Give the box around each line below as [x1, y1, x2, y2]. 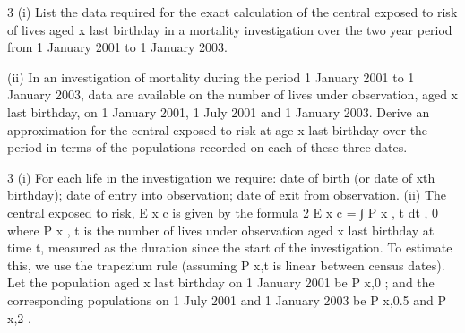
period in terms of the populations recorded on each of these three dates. [7, 138, 408, 157]
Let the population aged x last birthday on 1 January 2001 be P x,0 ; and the [7, 273, 435, 292]
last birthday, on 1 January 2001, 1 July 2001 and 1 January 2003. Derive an [7, 102, 430, 121]
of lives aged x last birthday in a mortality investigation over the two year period [7, 20, 452, 38]
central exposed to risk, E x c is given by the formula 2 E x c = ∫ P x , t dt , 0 [7, 202, 439, 221]
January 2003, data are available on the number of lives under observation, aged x [7, 85, 459, 104]
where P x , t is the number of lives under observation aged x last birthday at [7, 220, 435, 239]
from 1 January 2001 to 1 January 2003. [7, 38, 228, 56]
